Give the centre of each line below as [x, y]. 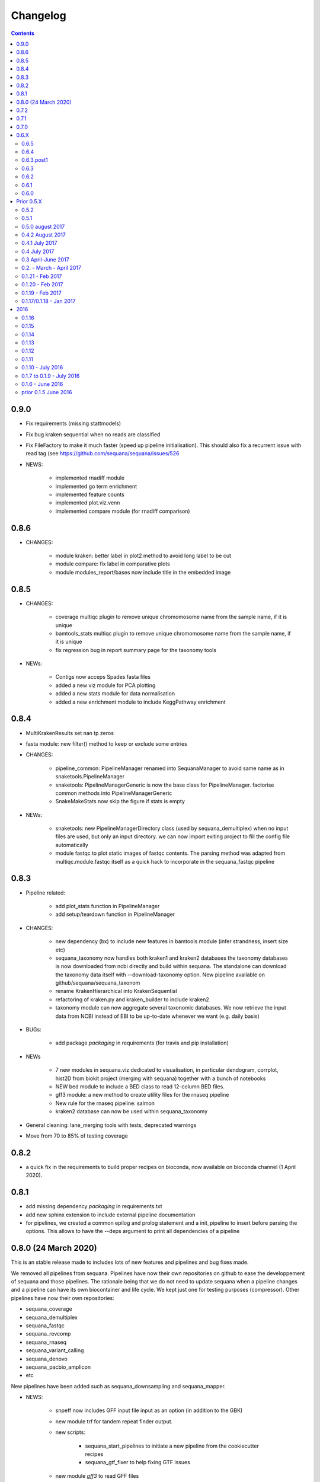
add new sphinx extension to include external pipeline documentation [111, 1215]
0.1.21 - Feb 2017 [42, 276]
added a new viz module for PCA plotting [105, 685]
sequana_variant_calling [55, 1350]
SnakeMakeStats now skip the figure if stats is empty [120, 801]
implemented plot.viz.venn [88, 503]
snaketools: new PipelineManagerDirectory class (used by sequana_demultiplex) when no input [172, 828]
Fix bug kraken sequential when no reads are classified [93, 434]
